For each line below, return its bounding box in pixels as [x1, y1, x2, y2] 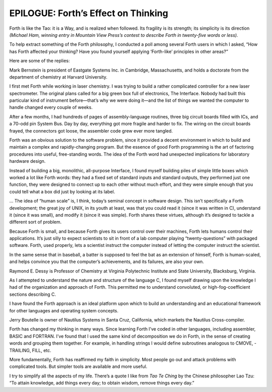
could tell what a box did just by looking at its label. [9, 188, 115, 194]
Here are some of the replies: [9, 58, 70, 64]
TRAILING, [9, 347, 31, 353]
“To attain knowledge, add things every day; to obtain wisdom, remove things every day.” [9, 380, 194, 386]
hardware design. [9, 158, 46, 164]
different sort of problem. [9, 219, 62, 225]
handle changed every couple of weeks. [9, 104, 93, 110]
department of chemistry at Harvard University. [9, 74, 108, 80]
